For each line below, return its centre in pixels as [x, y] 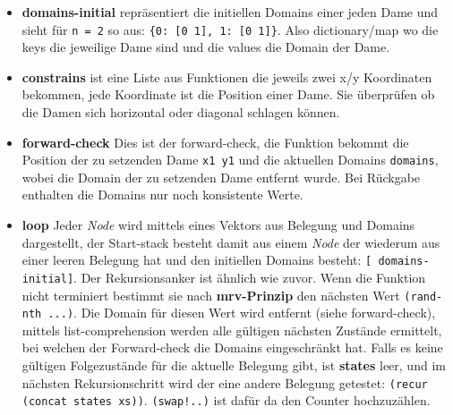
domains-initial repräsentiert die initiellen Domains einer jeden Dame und [230, 12]
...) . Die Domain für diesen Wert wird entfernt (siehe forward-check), [242, 313]
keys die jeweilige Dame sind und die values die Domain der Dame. [206, 47]
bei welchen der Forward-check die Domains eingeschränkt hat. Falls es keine [232, 347]
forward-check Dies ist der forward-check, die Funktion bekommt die [215, 142]
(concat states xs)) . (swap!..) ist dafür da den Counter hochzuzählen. [226, 400]
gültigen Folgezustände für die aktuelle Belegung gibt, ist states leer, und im [234, 365]
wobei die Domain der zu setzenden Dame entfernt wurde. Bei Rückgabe [221, 177]
